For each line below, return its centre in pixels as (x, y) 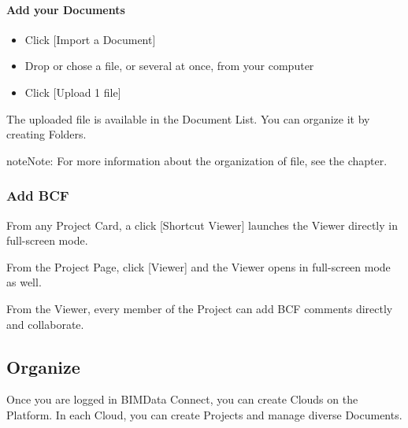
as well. (24, 282)
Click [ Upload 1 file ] (73, 92)
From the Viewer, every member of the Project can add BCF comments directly (200, 308)
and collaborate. (45, 324)
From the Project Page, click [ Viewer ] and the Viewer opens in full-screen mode (198, 266)
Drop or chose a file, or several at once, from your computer (169, 66)
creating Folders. (46, 134)
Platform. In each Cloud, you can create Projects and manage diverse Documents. (204, 414)
